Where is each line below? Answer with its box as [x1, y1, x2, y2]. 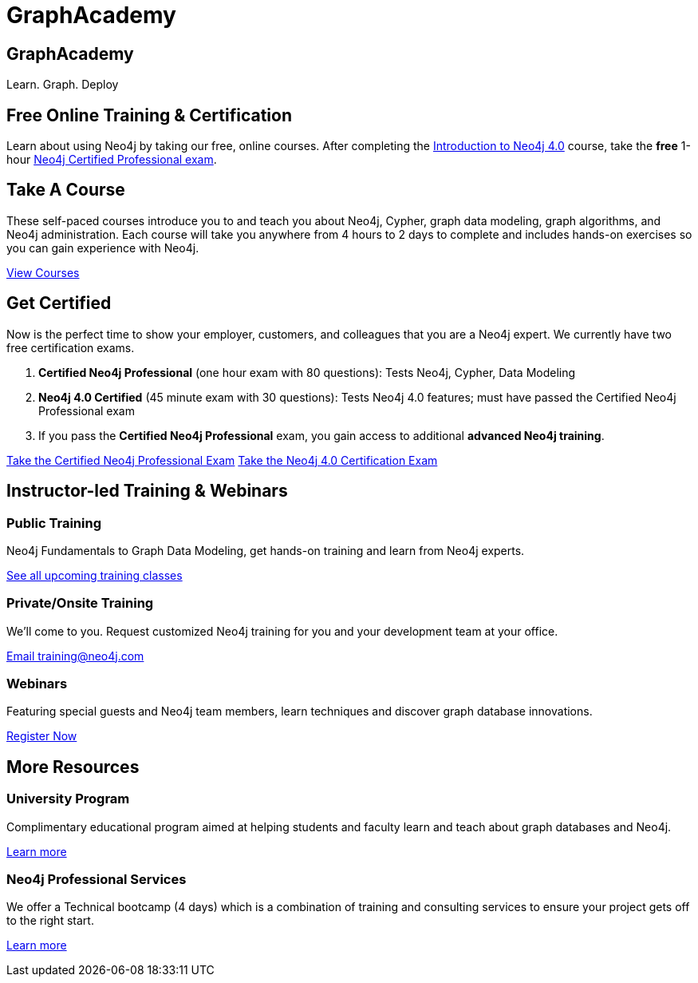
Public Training [6, 514, 101, 531]
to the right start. [6, 914, 94, 928]
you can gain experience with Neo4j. [6, 240, 199, 255]
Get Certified [6, 293, 112, 314]
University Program [6, 791, 130, 807]
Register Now [6, 729, 77, 743]
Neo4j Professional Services [6, 871, 187, 888]
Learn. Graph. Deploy [6, 77, 119, 92]
